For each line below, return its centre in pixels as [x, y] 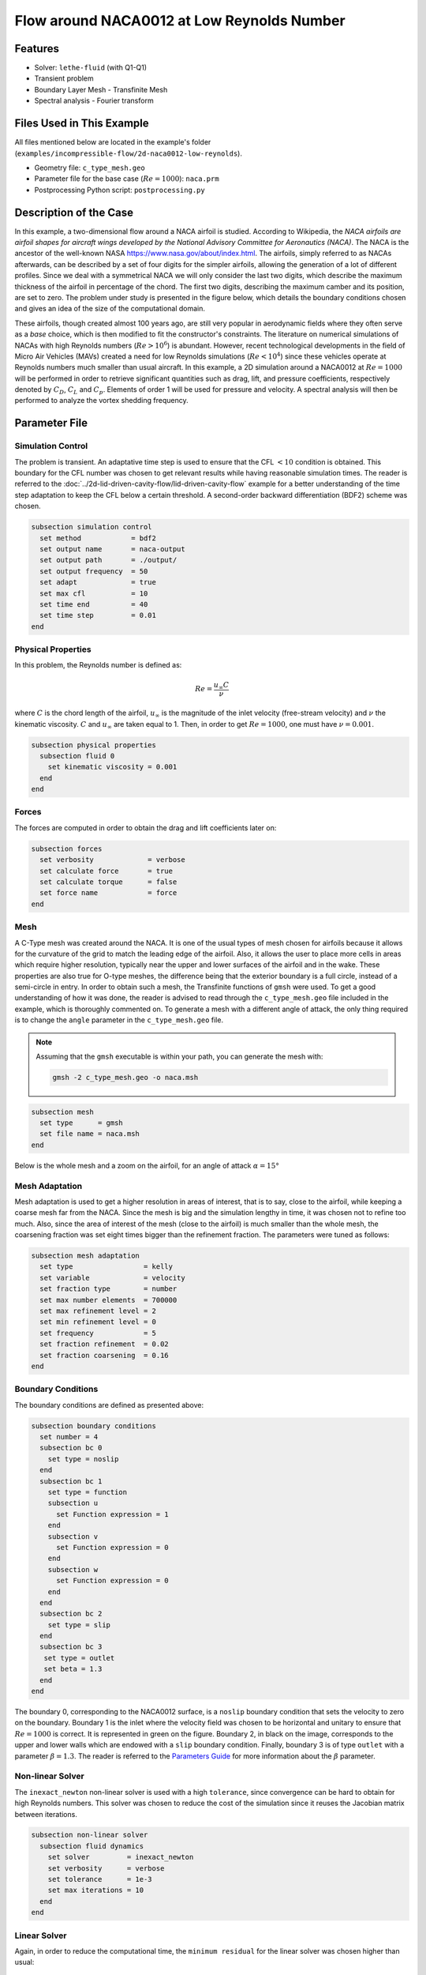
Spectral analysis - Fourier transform [94, 101]
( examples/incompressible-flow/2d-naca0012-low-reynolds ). [128, 153]
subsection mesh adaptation [85, 1256]
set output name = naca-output [112, 549]
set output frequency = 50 [94, 571]
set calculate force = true [106, 871]
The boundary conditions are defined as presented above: [109, 1405]
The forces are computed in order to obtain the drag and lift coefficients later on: [146, 828]
